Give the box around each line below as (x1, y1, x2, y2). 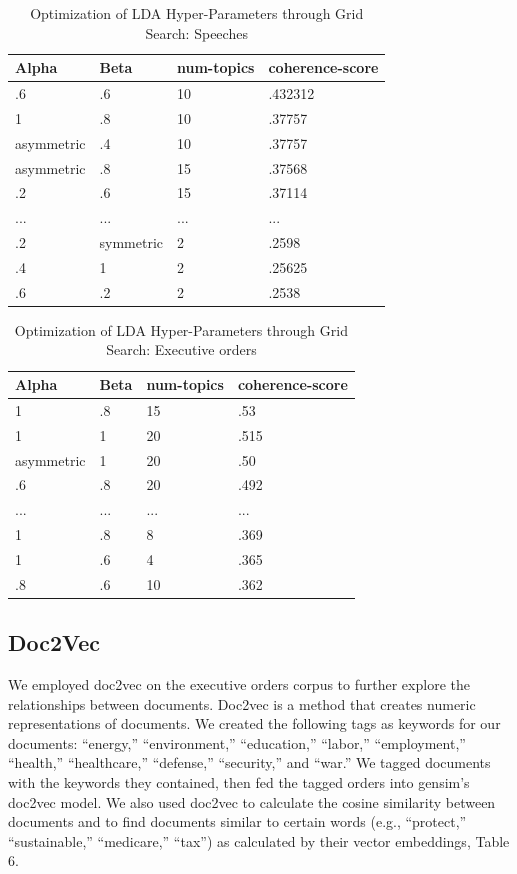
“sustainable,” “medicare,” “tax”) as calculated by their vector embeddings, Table (8, 830, 510, 851)
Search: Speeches (145, 22, 248, 43)
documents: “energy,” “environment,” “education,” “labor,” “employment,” (8, 732, 466, 753)
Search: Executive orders (106, 339, 257, 360)
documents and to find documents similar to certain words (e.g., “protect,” (8, 811, 467, 832)
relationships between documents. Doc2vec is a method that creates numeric (8, 693, 476, 714)
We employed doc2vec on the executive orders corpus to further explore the (8, 674, 470, 695)
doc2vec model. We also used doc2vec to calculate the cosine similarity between (8, 791, 496, 812)
